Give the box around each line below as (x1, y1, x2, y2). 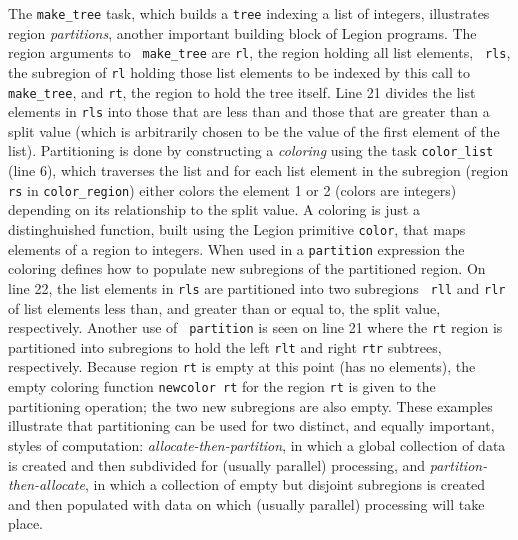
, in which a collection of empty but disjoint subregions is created (84, 474, 486, 495)
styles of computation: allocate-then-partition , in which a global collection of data (8, 434, 506, 455)
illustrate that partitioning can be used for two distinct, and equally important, (8, 415, 495, 436)
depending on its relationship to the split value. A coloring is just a (8, 199, 420, 220)
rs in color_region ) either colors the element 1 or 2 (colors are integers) (8, 179, 457, 200)
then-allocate (8, 474, 85, 495)
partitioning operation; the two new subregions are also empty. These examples (8, 395, 493, 416)
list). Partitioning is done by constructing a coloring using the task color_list (8, 140, 494, 161)
